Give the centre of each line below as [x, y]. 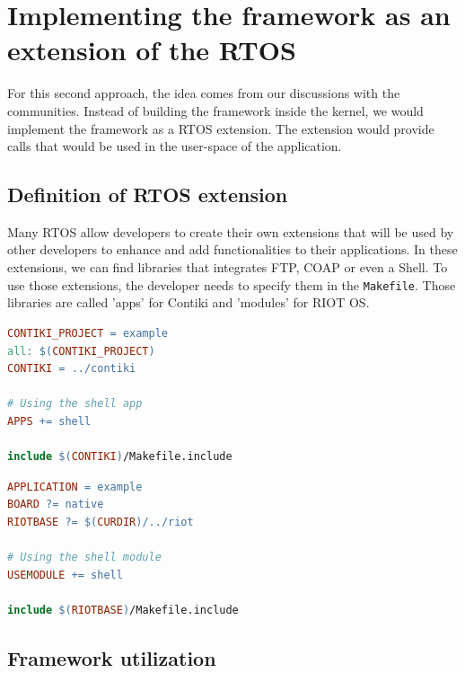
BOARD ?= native [56, 505]
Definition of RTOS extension [148, 195]
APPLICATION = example [75, 487]
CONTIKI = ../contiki [72, 369]
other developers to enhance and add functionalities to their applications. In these [232, 249]
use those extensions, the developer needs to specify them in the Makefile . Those [232, 284]
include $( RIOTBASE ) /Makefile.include [123, 610]
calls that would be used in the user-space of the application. [175, 146]
